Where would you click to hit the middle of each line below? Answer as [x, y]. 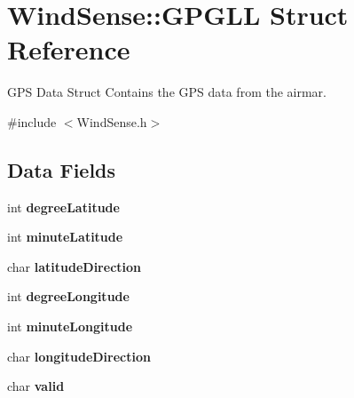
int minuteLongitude [70, 326]
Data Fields [62, 169]
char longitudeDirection [79, 356]
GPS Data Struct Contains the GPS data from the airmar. [167, 92]
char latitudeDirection [75, 266]
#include [32, 121]
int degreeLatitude [63, 207]
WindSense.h [112, 121]
